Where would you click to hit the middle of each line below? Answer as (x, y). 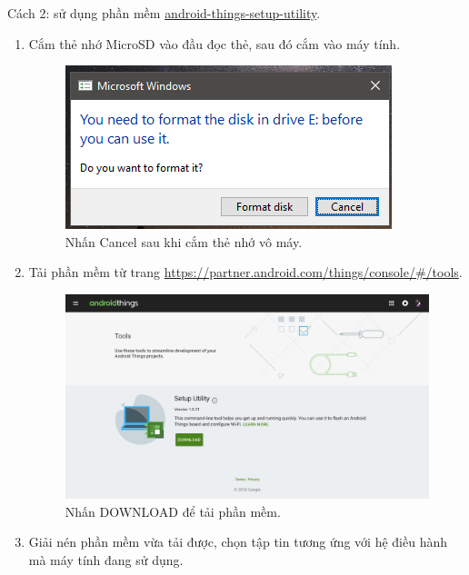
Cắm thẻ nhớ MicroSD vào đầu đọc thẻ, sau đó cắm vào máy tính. (215, 43)
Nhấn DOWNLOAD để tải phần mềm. (173, 511)
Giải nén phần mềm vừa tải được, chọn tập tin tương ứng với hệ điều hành (238, 542)
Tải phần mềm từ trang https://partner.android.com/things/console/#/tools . (245, 272)
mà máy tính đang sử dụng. (106, 559)
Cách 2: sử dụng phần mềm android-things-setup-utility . (164, 13)
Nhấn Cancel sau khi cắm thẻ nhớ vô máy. (184, 241)
